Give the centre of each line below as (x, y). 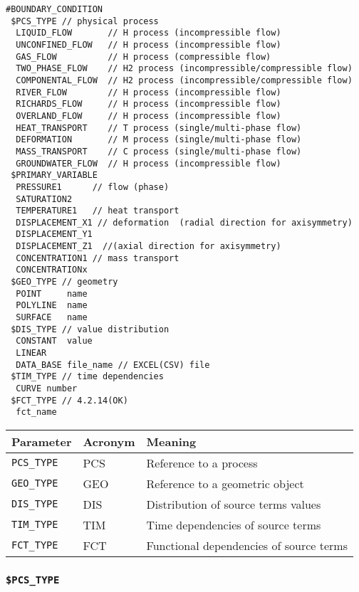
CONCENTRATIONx (52, 270)
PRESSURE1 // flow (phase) (93, 187)
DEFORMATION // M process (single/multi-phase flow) (159, 140)
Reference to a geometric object (225, 483)
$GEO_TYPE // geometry (64, 282)
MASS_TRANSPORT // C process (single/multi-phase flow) (159, 151)
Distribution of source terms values (234, 504)
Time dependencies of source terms (234, 524)
